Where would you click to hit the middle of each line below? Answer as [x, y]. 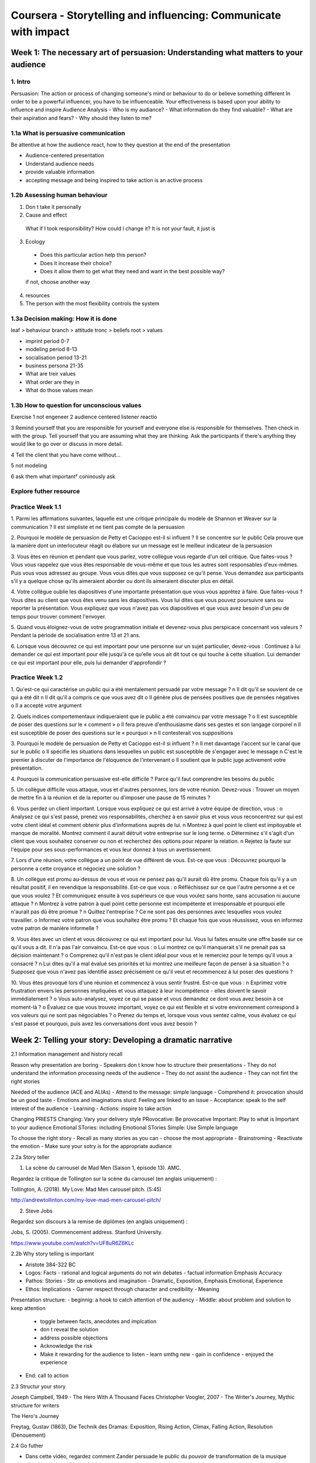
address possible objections [74, 1338]
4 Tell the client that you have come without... [66, 455]
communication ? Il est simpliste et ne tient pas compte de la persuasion [98, 527]
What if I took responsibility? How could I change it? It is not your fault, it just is [121, 228]
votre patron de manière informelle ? [55, 928]
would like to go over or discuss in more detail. [67, 444]
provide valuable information [60, 172]
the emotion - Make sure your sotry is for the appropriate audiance [91, 1146]
